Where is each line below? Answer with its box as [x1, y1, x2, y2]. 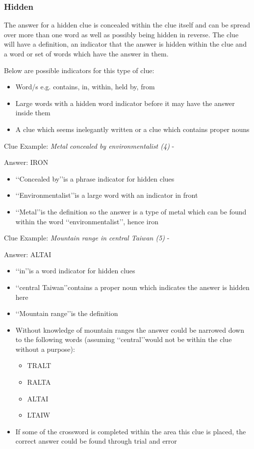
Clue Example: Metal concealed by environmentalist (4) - [4, 140, 175, 151]
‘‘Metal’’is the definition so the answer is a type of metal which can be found [15, 206, 247, 216]
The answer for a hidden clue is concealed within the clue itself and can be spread [4, 20, 251, 30]
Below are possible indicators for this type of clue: [4, 65, 154, 75]
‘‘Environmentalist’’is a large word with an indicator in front [15, 190, 198, 200]
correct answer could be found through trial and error [15, 436, 177, 446]
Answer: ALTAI [4, 249, 51, 259]
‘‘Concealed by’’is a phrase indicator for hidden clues [15, 173, 175, 184]
